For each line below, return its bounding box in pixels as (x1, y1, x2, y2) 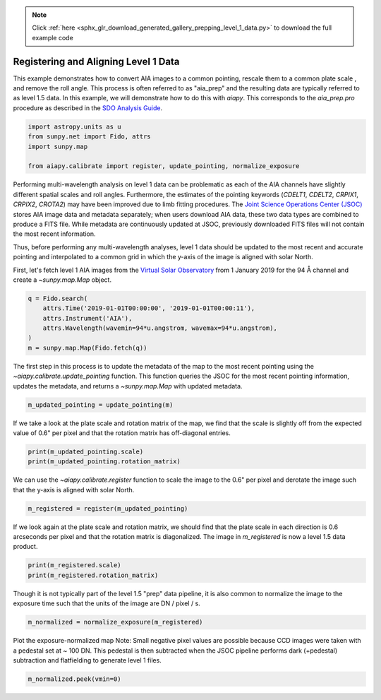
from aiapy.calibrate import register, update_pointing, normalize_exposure (28, 162, 300, 170)
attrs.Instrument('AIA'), (42, 314, 133, 322)
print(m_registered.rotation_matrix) (28, 571, 159, 579)
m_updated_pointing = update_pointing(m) (28, 401, 174, 409)
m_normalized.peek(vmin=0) (28, 675, 121, 683)
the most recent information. (13, 230, 96, 238)
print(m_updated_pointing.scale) (28, 447, 144, 456)
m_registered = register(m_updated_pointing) (28, 504, 188, 512)
